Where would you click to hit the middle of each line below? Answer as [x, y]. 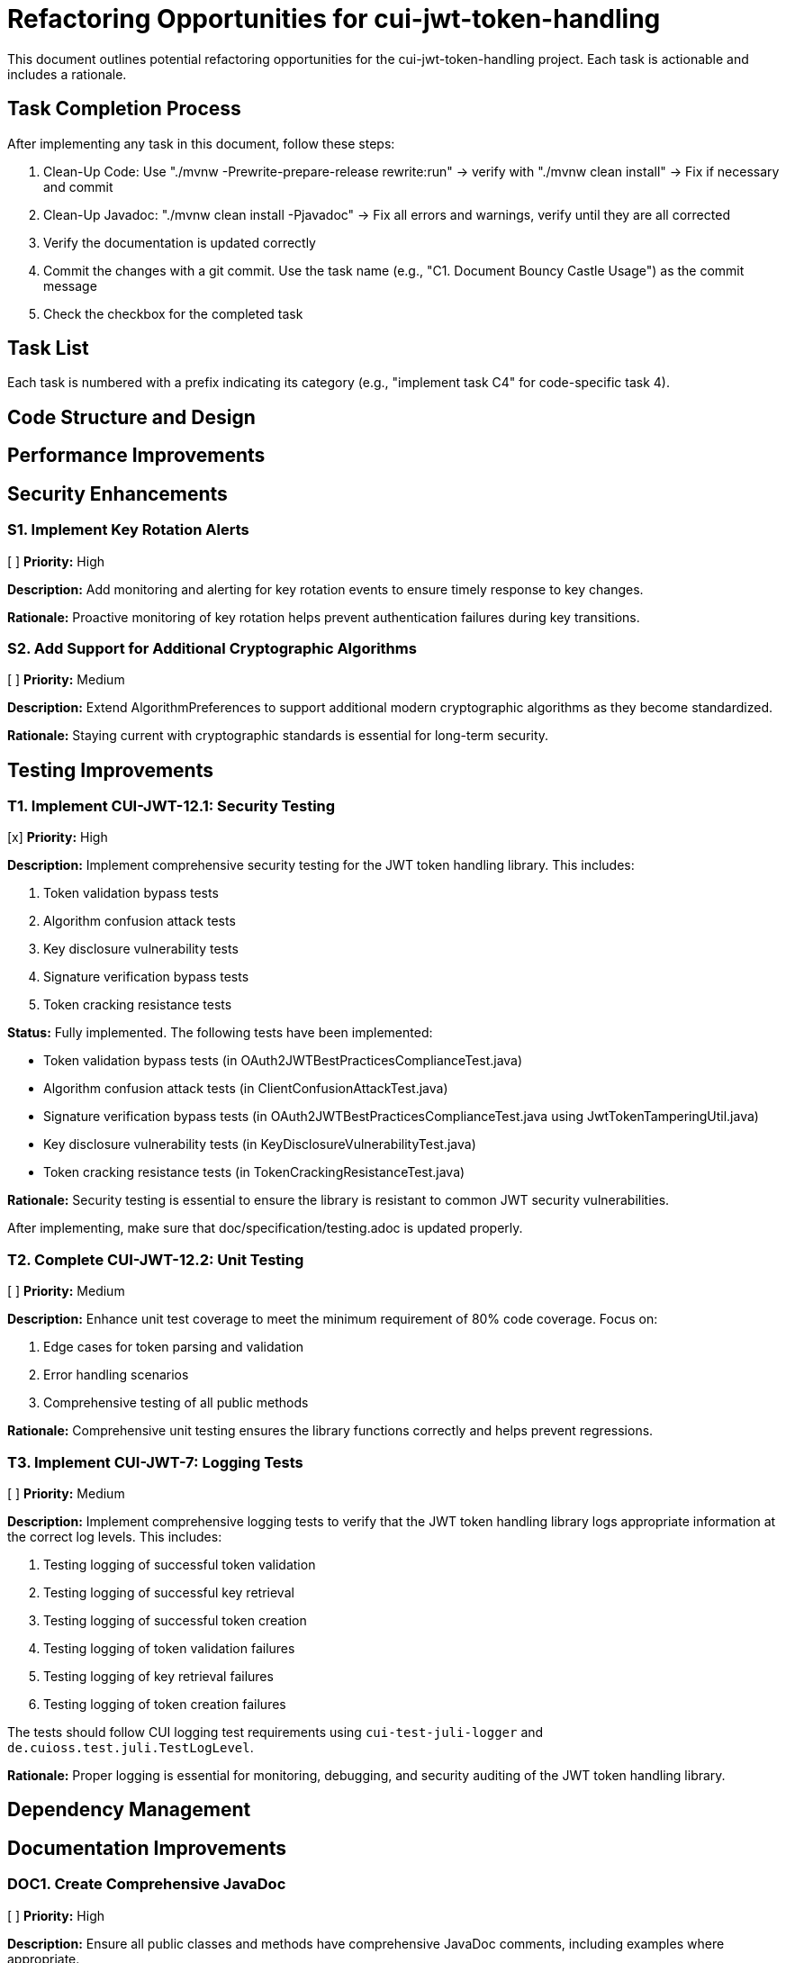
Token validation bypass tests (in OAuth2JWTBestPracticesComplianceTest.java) [283, 1061]
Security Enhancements [117, 493]
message [70, 285]
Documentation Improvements [147, 1848]
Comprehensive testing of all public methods [176, 1403]
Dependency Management [129, 1810]
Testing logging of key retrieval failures [158, 1676]
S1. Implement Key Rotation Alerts [128, 530]
